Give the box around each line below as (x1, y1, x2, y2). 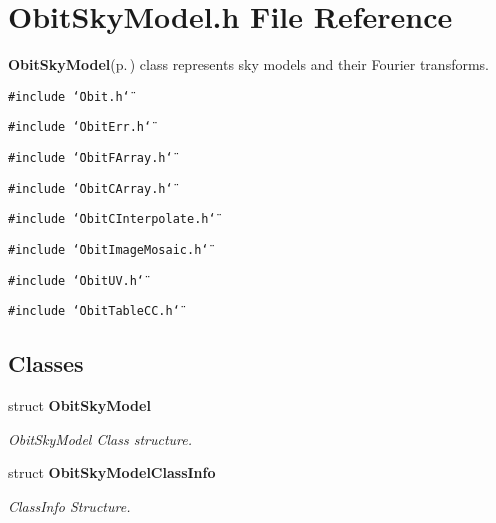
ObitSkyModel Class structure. (8, 428, 192, 449)
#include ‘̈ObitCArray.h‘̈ (8, 181, 173, 196)
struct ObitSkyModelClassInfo (8, 462, 216, 483)
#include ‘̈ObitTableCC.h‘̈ (8, 304, 180, 319)
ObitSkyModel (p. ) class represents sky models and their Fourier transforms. (8, 54, 489, 75)
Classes (8, 348, 84, 379)
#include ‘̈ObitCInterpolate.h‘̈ (8, 212, 216, 227)
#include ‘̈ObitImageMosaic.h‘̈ (8, 243, 209, 257)
